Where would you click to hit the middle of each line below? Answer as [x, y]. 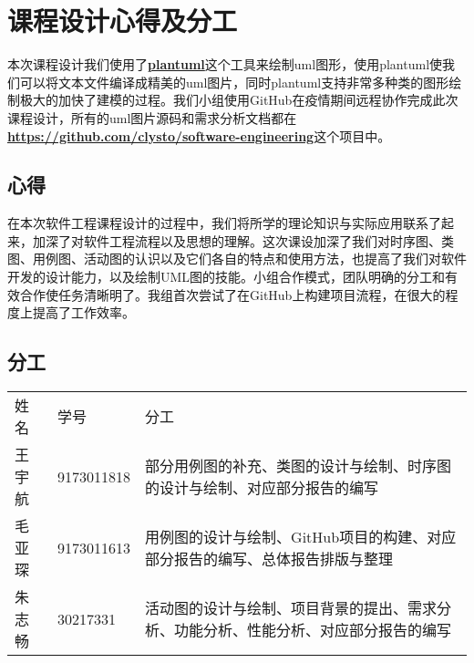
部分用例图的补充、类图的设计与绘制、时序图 [299, 466]
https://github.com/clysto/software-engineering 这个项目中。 [199, 135]
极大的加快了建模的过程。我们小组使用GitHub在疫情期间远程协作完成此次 [239, 100]
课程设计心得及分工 [123, 21]
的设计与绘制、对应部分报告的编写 [262, 488]
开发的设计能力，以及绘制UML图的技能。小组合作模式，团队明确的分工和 [227, 277]
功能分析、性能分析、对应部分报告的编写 [313, 630]
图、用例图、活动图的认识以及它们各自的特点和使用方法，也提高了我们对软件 [237, 259]
